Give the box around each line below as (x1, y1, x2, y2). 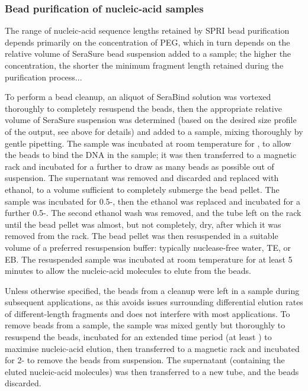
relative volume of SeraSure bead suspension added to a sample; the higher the (5, 47, 291, 60)
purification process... (5, 70, 82, 83)
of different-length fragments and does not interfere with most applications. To (5, 307, 290, 319)
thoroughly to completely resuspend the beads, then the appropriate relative (5, 102, 282, 114)
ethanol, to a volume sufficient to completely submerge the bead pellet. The (5, 183, 280, 195)
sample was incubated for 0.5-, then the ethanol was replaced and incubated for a (5, 195, 300, 207)
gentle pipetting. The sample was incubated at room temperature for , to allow (5, 137, 291, 149)
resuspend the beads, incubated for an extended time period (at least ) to (5, 331, 272, 343)
